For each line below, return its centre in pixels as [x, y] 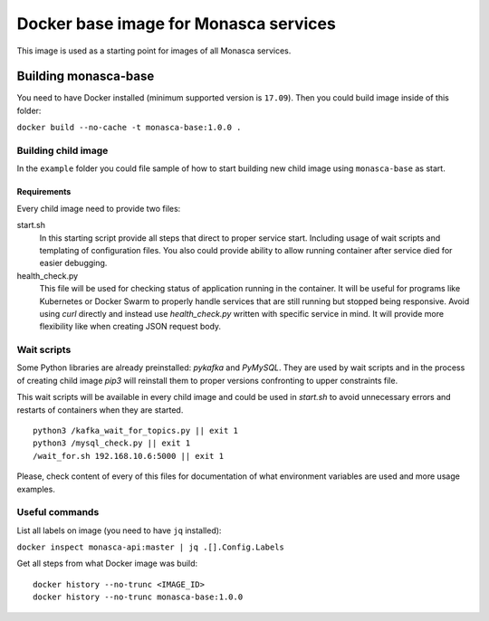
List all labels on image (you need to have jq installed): [119, 530]
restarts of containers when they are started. [100, 410]
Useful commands [58, 512]
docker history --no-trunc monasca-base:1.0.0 [138, 597]
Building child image [62, 151]
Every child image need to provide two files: [99, 208]
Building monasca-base [86, 76]
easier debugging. [73, 263]
